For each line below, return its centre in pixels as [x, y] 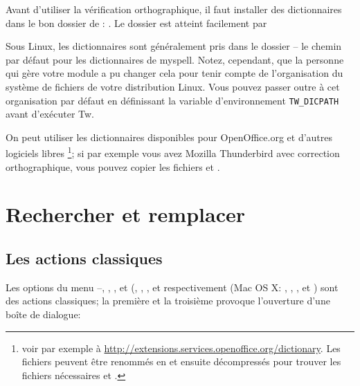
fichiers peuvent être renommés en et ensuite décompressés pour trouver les [181, 361]
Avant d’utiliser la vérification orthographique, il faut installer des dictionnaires [174, 9]
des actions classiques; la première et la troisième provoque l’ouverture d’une [168, 301]
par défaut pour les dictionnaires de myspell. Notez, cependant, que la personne [175, 59]
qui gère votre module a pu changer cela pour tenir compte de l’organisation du [174, 73]
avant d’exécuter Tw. [50, 114]
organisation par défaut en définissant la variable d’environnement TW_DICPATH [172, 100]
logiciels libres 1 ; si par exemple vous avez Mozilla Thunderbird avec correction [173, 152]
